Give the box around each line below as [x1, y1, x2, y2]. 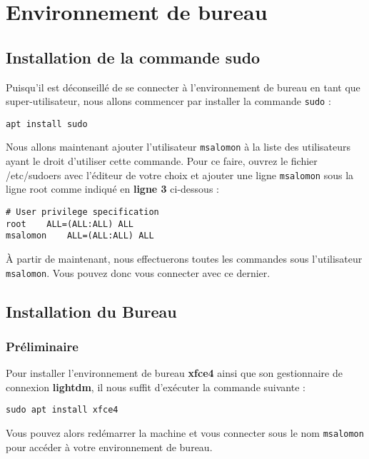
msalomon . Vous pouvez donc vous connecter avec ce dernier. [6, 265, 271, 280]
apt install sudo [6, 118, 88, 129]
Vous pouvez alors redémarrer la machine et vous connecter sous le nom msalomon [6, 425, 364, 440]
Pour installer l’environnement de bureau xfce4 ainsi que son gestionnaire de [6, 365, 343, 380]
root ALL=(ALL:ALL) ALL [6, 218, 133, 229]
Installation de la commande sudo [6, 46, 261, 68]
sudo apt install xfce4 [6, 405, 118, 415]
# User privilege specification [6, 206, 159, 217]
